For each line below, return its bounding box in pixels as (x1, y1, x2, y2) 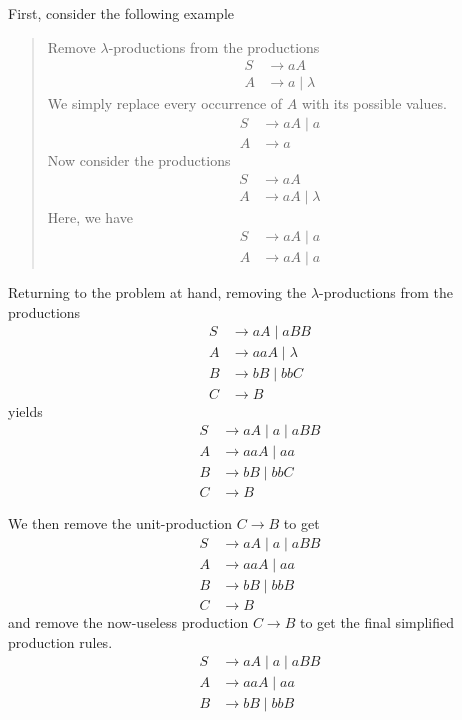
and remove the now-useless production (8, 611, 249, 632)
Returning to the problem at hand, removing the (8, 282, 307, 303)
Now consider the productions (47, 149, 231, 170)
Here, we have (47, 206, 133, 227)
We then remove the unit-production (8, 513, 233, 534)
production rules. (8, 631, 113, 652)
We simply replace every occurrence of (47, 93, 283, 114)
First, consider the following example (8, 3, 234, 23)
